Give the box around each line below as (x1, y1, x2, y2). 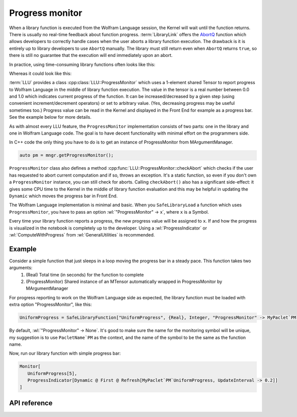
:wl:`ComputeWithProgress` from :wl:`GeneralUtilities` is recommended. (9, 232, 155, 237)
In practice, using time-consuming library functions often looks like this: (9, 61, 155, 67)
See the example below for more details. (9, 114, 92, 120)
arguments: (9, 265, 33, 271)
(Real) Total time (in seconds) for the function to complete (26, 272, 144, 278)
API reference (9, 399, 53, 407)
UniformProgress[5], (27, 371, 78, 376)
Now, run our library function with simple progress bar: (9, 350, 121, 356)
